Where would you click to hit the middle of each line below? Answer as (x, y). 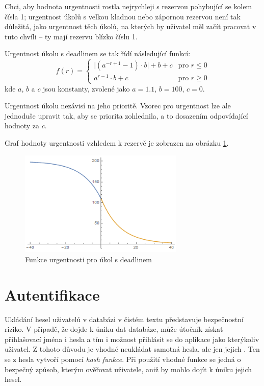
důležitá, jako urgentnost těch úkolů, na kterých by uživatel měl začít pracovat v (130, 26)
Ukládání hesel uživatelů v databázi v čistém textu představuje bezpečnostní (124, 319)
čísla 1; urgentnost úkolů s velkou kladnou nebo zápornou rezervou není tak (123, 16)
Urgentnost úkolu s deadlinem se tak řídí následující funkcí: (98, 53)
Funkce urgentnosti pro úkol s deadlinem (88, 259)
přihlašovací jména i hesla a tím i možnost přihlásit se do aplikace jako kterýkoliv (132, 339)
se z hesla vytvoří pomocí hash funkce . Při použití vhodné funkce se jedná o (123, 359)
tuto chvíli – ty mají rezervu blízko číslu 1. (71, 36)
